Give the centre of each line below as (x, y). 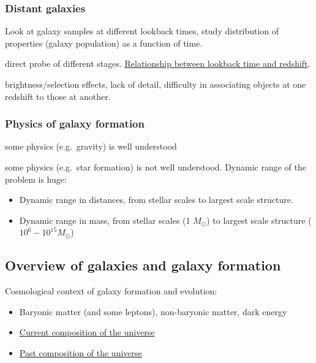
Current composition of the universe (87, 332)
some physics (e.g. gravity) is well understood (91, 146)
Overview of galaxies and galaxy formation (143, 265)
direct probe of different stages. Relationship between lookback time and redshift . (158, 63)
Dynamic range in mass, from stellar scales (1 (105, 220)
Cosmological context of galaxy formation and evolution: (111, 291)
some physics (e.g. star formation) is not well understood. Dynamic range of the (156, 167)
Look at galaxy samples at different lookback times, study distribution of (142, 31)
